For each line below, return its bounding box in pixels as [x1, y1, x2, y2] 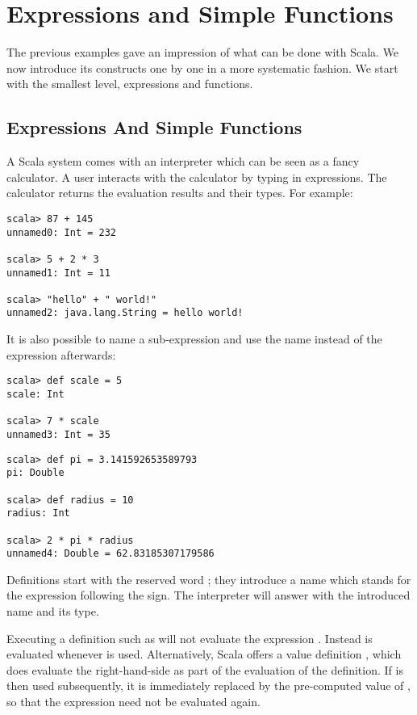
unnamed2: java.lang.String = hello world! [6, 307, 244, 319]
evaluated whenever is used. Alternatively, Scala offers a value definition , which [6, 646, 402, 662]
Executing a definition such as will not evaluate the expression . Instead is [6, 629, 373, 646]
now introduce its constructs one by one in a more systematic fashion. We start [6, 59, 398, 76]
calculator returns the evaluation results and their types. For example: [6, 184, 353, 201]
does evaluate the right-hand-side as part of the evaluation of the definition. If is [6, 661, 403, 678]
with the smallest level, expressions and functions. [6, 75, 253, 92]
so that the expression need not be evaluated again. [6, 693, 261, 710]
